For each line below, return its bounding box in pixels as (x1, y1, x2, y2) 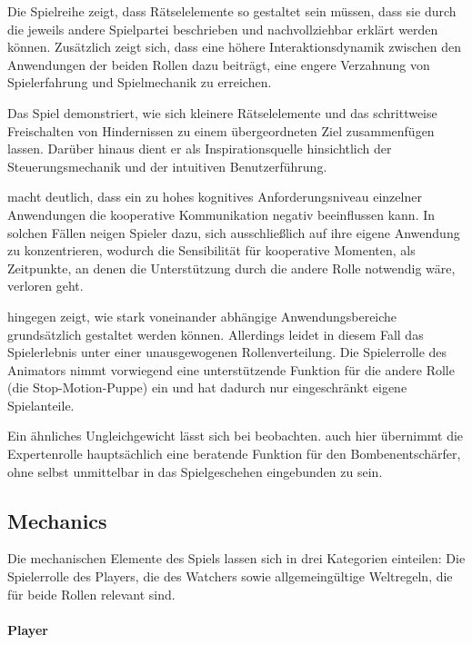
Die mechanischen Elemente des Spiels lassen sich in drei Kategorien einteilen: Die (7, 549, 466, 568)
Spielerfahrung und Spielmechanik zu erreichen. (7, 73, 272, 92)
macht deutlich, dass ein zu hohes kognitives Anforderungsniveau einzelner (7, 187, 422, 206)
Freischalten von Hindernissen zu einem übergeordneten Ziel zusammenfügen (7, 121, 435, 140)
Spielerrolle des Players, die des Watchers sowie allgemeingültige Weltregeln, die (7, 567, 453, 586)
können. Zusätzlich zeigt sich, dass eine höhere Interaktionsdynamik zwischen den (7, 37, 462, 56)
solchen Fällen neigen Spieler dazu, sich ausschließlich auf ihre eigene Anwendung (7, 223, 460, 242)
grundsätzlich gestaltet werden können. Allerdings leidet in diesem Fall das (7, 324, 424, 343)
